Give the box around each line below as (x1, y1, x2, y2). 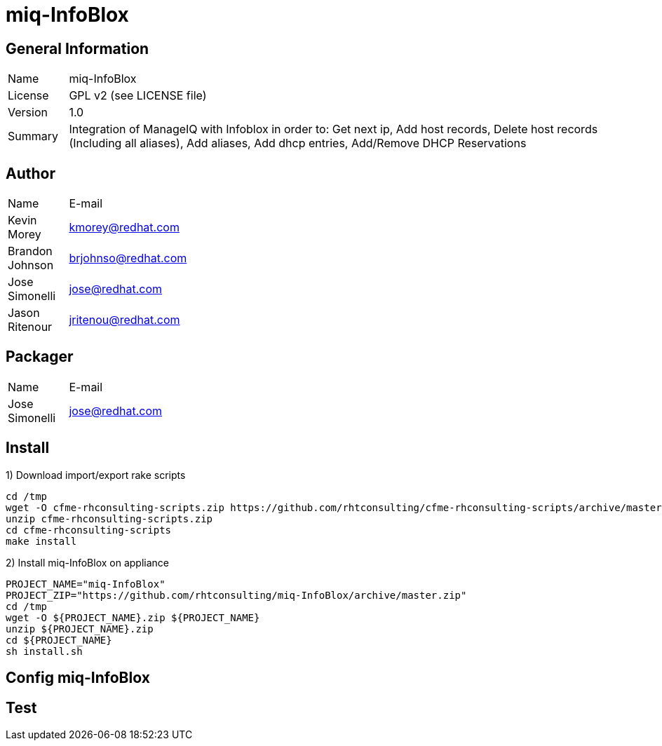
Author (6, 164, 55, 182)
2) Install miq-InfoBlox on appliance (6, 556, 169, 569)
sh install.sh (6, 645, 83, 657)
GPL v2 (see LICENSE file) (69, 88, 207, 103)
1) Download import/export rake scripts (6, 468, 186, 481)
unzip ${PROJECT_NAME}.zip (6, 623, 154, 635)
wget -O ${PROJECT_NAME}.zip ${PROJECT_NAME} (6, 611, 260, 623)
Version (8, 105, 48, 120)
